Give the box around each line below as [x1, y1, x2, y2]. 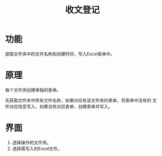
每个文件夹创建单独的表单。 [5, 87, 61, 93]
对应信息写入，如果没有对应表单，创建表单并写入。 [9, 103, 113, 109]
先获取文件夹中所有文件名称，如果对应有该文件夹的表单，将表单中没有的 [5, 97, 151, 103]
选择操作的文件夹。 [12, 139, 52, 145]
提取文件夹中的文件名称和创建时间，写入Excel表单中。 [5, 51, 115, 57]
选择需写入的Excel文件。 [12, 145, 62, 152]
